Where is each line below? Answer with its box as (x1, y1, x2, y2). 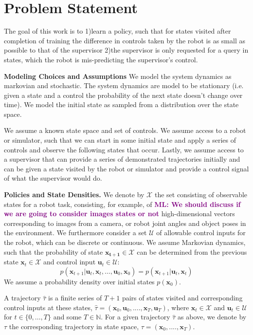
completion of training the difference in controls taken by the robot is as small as (4, 35, 245, 45)
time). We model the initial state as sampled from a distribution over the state (4, 99, 239, 110)
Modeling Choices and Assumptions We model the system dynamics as (4, 71, 232, 81)
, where (167, 302, 189, 312)
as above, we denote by (178, 312, 247, 322)
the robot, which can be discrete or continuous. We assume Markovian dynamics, (4, 237, 246, 247)
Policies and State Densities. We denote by (4, 189, 145, 200)
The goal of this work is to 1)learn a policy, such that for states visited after (4, 26, 231, 36)
